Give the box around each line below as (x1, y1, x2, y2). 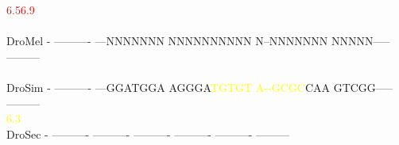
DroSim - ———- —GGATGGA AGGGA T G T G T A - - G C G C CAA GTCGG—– (6, 78, 393, 95)
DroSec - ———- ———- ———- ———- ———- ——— (6, 125, 290, 142)
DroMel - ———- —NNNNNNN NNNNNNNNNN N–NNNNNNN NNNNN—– (6, 32, 390, 49)
